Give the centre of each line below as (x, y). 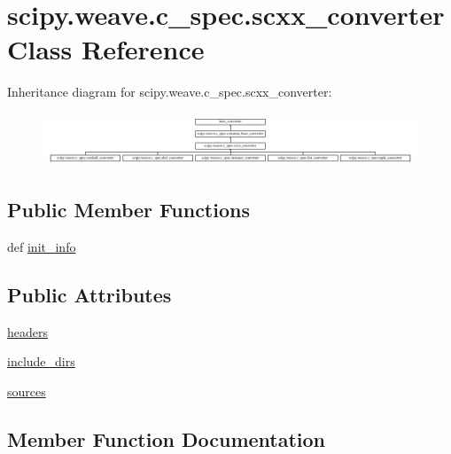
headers (28, 331)
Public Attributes (89, 294)
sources (27, 391)
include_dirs (41, 361)
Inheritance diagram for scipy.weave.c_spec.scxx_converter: (170, 92)
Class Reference (106, 49)
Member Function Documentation (167, 438)
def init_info (42, 246)
